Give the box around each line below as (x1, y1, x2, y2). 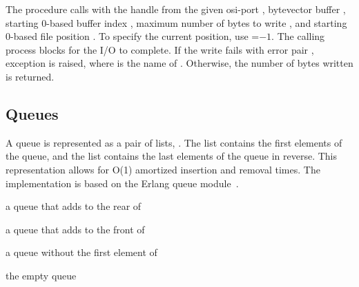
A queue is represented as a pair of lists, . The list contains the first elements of (6, 135, 342, 149)
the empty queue (6, 268, 77, 282)
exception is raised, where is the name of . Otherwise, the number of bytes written (6, 56, 353, 70)
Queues (6, 103, 59, 124)
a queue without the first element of (6, 245, 157, 259)
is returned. (6, 69, 55, 83)
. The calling (271, 29, 325, 43)
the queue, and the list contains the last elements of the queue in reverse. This (6, 149, 337, 163)
